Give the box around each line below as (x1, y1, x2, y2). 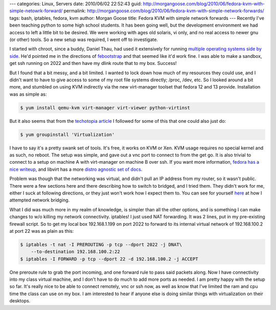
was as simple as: (9, 91, 47, 97)
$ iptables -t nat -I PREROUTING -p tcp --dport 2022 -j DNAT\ (20, 241, 182, 248)
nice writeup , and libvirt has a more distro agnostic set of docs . (9, 166, 143, 172)
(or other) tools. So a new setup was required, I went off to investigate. (9, 36, 158, 42)
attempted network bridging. (9, 197, 70, 203)
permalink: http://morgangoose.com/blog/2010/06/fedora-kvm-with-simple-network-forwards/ (63, 8, 264, 14)
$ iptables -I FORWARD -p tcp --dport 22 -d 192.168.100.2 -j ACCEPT (20, 256, 198, 262)
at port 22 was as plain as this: (9, 228, 74, 234)
